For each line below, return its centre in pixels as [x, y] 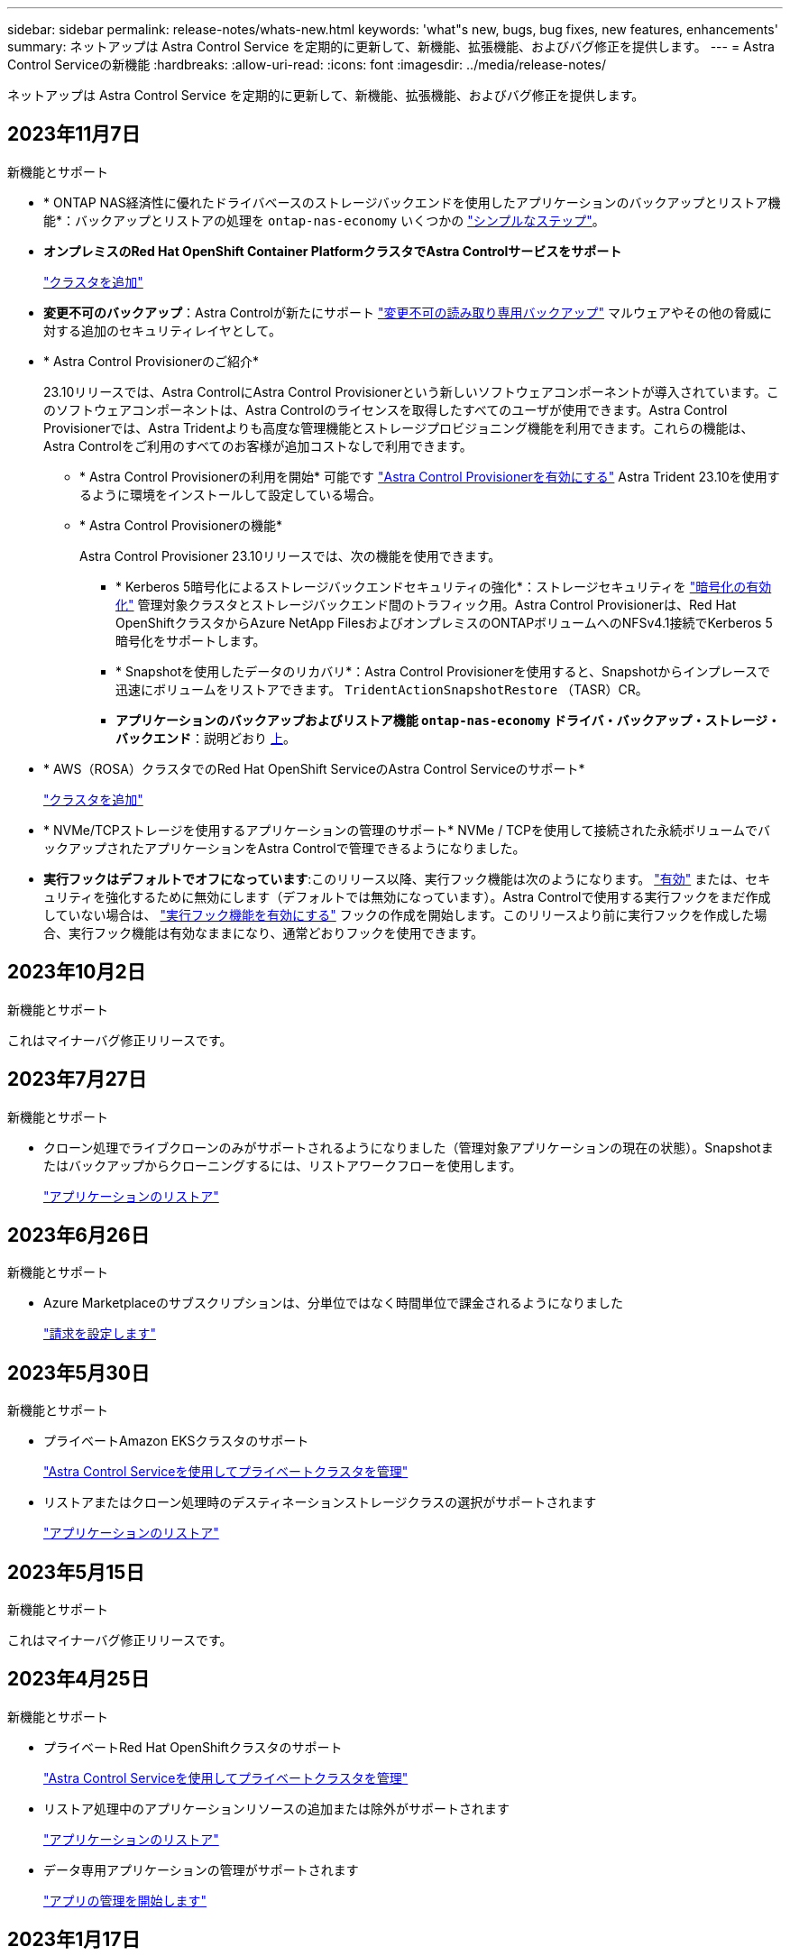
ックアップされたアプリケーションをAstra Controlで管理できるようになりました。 [285, 848]
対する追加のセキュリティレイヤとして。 [162, 330]
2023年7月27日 [77, 1079]
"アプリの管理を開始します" [125, 1900]
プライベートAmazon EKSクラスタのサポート [176, 1441]
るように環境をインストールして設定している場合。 [230, 494]
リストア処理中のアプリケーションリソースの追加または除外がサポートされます [277, 1808]
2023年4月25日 [78, 1679]
